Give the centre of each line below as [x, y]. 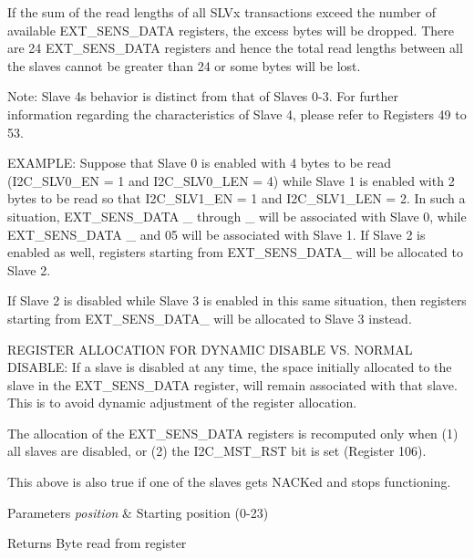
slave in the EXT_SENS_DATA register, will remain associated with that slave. [232, 384]
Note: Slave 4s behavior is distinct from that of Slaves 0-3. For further [203, 96]
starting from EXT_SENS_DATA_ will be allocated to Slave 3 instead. [210, 318]
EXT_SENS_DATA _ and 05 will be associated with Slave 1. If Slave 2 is [216, 234]
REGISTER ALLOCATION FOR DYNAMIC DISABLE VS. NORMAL [210, 349]
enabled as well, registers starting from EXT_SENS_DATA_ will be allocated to [235, 252]
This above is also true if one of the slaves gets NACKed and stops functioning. [229, 482]
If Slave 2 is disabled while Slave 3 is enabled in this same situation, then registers [237, 300]
